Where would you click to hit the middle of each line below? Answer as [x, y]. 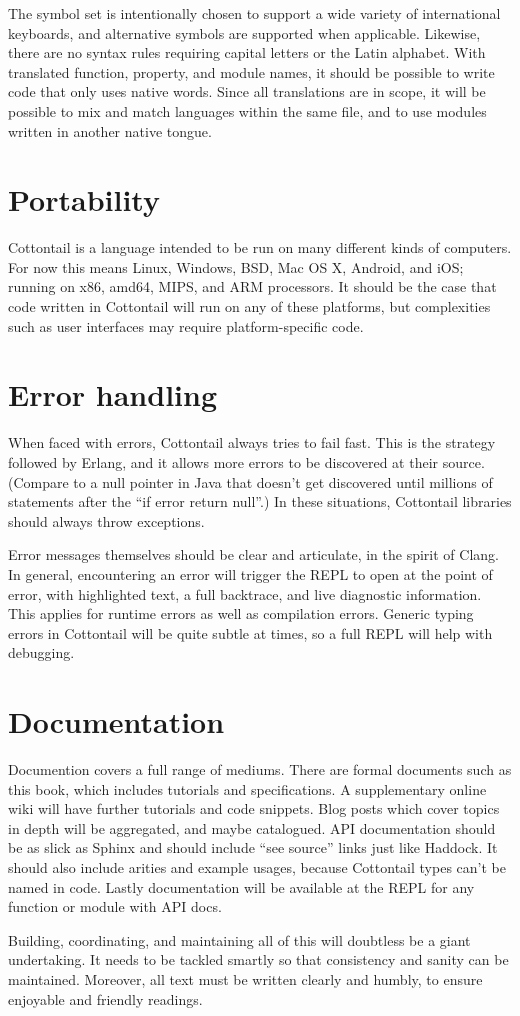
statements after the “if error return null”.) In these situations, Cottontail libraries [260, 501]
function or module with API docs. [115, 906]
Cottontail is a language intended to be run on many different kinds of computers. [260, 247]
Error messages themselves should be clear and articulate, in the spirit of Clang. [253, 554]
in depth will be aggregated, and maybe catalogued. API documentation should [252, 827]
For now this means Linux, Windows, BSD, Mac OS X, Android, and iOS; [236, 266]
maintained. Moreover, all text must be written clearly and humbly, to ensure [245, 978]
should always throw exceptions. [106, 520]
